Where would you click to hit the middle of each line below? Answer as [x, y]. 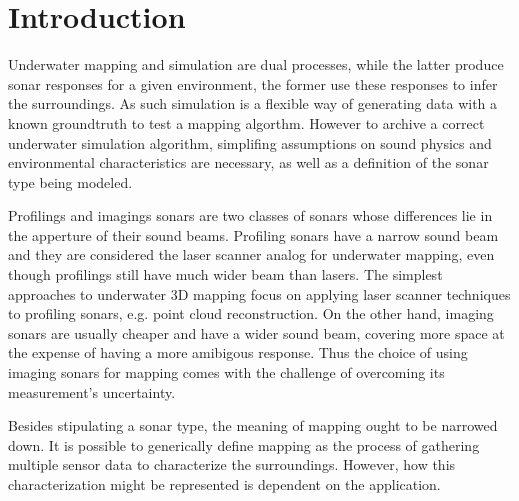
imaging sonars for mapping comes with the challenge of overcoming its [226, 372]
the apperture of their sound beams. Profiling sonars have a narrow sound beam [253, 234]
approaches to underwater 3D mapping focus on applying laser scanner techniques [259, 293]
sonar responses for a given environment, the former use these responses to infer [253, 83]
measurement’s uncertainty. [92, 391]
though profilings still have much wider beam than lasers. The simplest [225, 274]
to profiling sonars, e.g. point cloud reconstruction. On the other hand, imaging [251, 313]
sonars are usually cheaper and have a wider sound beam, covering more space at [256, 332]
